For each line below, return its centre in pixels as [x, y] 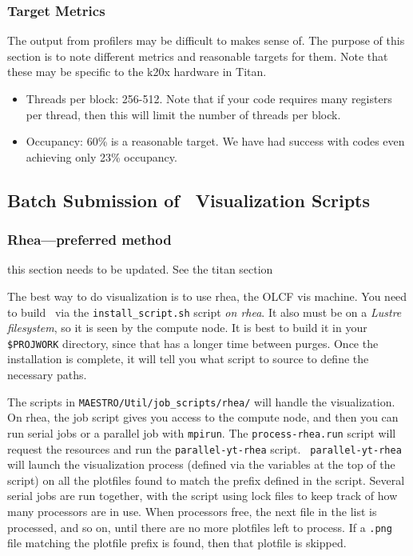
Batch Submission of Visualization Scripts [189, 200]
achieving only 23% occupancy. [101, 156]
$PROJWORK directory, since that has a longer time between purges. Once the [193, 343]
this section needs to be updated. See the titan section [140, 269]
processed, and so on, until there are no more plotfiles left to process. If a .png [200, 527]
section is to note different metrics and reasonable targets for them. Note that [198, 56]
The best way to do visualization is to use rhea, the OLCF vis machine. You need [207, 296]
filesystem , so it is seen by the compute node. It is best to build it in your [187, 328]
